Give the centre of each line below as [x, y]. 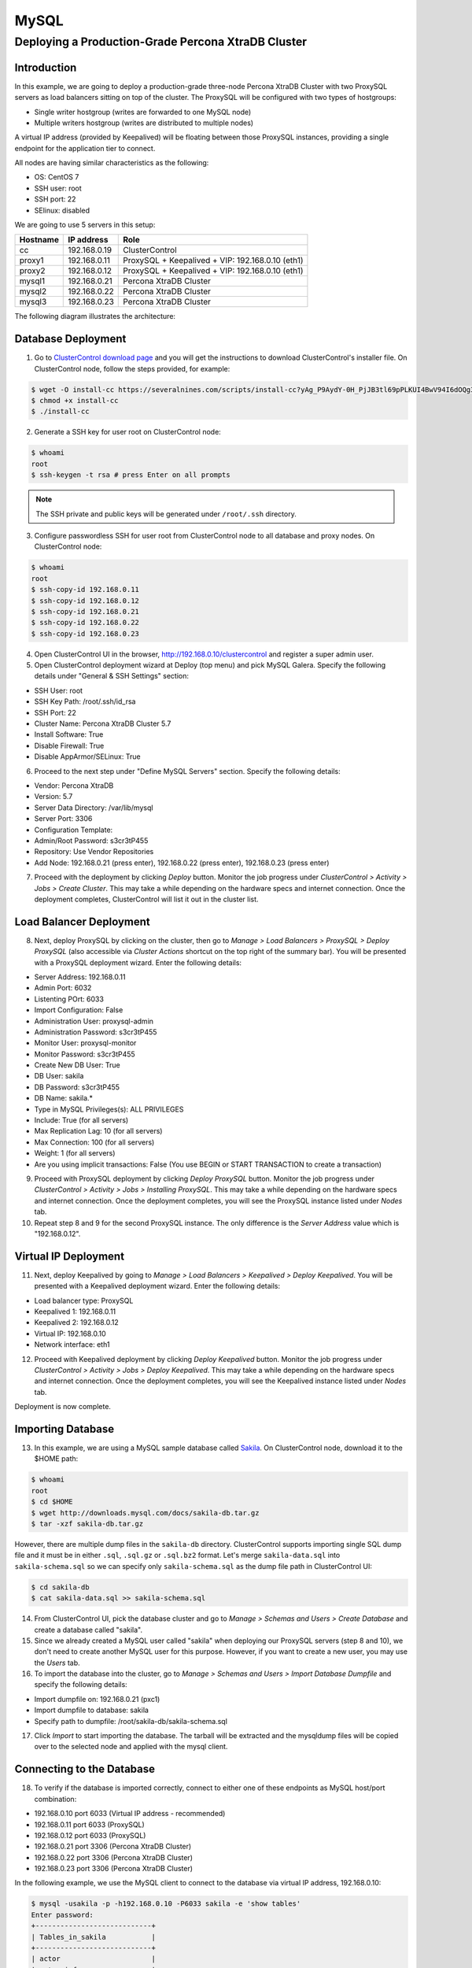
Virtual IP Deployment [70, 1256]
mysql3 [33, 301]
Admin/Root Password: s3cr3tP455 [91, 840]
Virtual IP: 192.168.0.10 [70, 1334]
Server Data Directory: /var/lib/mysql [94, 808]
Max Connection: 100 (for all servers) [94, 1142]
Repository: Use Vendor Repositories [94, 852]
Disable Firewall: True [69, 745]
